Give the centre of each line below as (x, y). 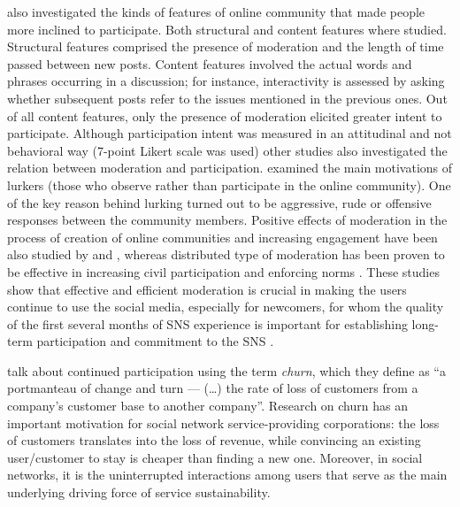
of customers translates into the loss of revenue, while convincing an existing (214, 440)
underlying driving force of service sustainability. (139, 492)
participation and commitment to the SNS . (155, 341)
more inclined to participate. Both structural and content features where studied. (227, 29)
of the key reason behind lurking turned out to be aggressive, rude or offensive (219, 202)
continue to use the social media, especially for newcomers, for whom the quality (226, 307)
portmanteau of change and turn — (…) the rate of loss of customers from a (213, 388)
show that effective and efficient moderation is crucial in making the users (207, 289)
